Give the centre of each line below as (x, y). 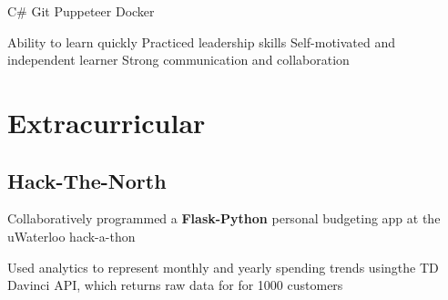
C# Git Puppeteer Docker (81, 11)
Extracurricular (107, 122)
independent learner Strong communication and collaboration (178, 60)
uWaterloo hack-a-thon (71, 236)
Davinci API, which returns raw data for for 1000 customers (175, 285)
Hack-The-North (87, 180)
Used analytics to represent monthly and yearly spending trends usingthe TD (223, 267)
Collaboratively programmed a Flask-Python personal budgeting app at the (224, 218)
